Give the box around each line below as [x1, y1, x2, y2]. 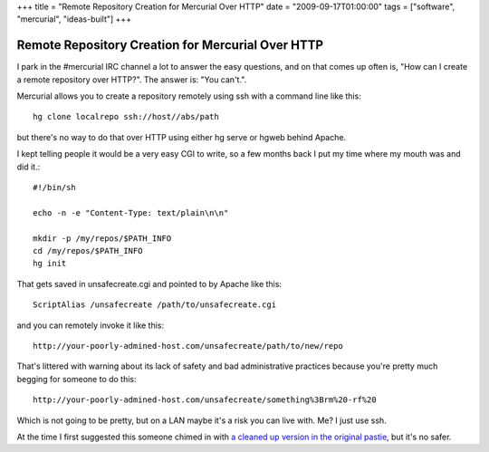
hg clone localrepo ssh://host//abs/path [33, 111, 219, 122]
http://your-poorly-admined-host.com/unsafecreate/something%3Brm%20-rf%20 [33, 395, 377, 405]
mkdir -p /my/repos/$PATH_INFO [33, 233, 172, 244]
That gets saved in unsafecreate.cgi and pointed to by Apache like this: [16, 278, 283, 289]
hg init [33, 258, 67, 269]
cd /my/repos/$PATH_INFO [33, 245, 143, 255]
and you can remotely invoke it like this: [16, 320, 165, 331]
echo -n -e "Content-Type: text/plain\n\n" [33, 207, 229, 217]
